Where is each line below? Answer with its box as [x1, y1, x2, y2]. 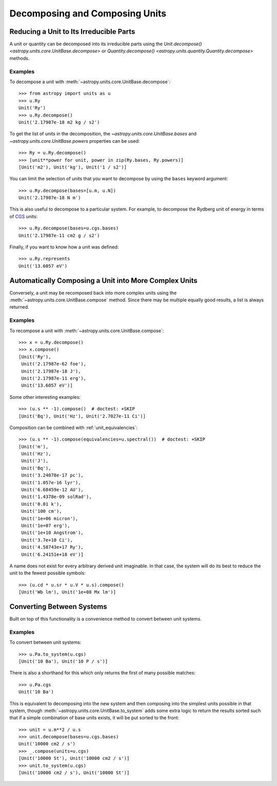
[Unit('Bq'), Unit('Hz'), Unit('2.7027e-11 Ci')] [18, 413, 146, 419]
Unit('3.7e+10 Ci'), [21, 537, 73, 543]
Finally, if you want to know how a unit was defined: [9, 244, 119, 250]
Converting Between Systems [9, 602, 107, 611]
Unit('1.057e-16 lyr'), [21, 480, 81, 485]
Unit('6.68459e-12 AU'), [21, 487, 84, 493]
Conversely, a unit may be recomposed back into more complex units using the [9, 290, 177, 296]
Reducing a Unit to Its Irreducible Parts [9, 27, 135, 36]
